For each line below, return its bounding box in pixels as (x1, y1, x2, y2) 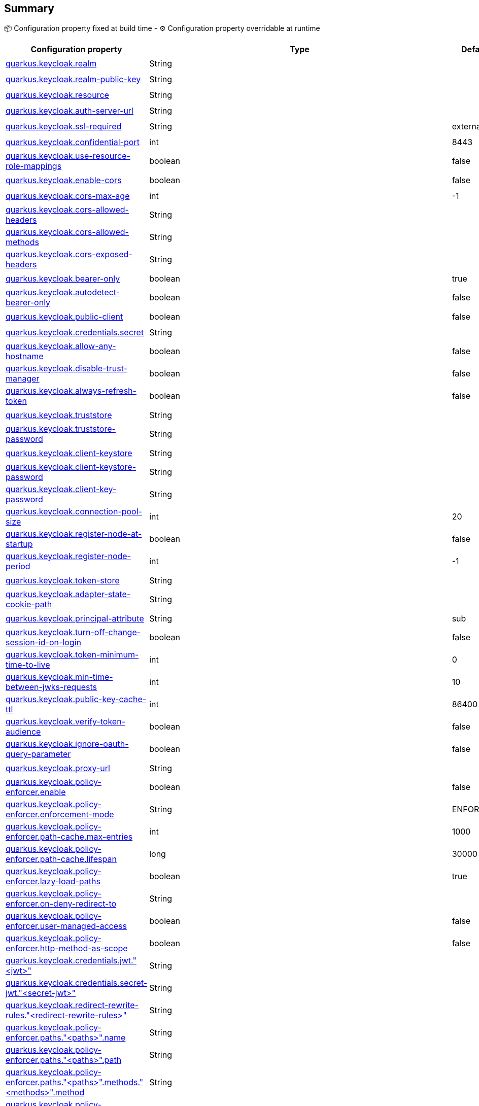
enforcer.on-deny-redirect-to (6, 898, 117, 909)
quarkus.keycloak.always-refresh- (6, 386, 136, 396)
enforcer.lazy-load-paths (6, 876, 100, 887)
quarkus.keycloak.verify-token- (6, 716, 126, 727)
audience (6, 727, 41, 737)
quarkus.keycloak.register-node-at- (6, 529, 142, 539)
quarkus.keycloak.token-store (6, 575, 120, 585)
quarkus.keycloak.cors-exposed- (6, 249, 132, 260)
